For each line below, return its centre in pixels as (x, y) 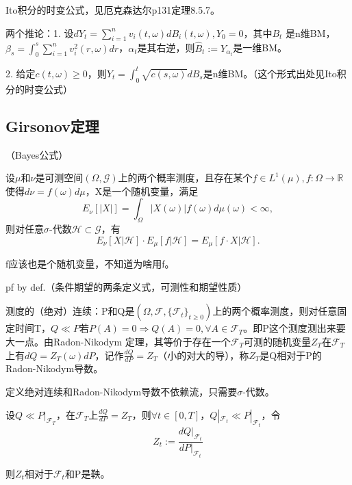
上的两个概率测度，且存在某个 (185, 178)
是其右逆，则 (166, 48)
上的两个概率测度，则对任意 (275, 311)
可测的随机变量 (277, 341)
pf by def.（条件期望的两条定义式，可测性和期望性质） (126, 286)
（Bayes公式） (37, 154)
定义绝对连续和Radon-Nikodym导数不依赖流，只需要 (122, 391)
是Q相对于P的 (291, 355)
